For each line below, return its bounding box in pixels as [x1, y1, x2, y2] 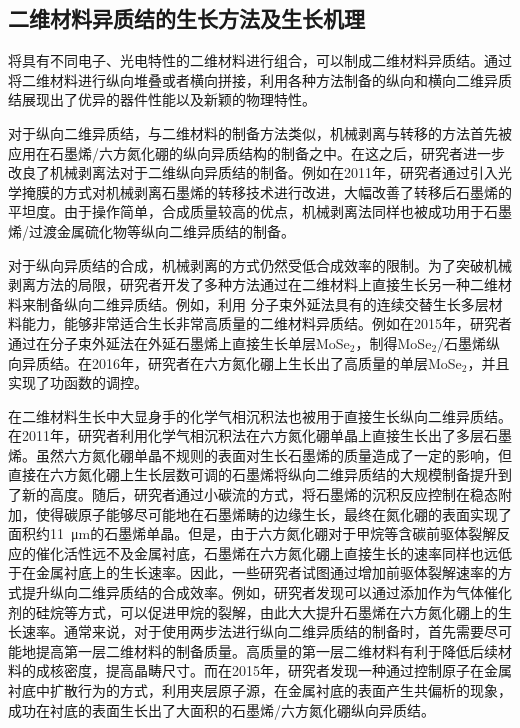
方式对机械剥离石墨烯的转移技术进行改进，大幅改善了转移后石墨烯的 [63, 181, 512, 202]
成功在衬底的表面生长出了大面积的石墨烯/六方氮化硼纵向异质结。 [8, 699, 435, 720]
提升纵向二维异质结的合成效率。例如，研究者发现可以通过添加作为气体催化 [21, 582, 512, 603]
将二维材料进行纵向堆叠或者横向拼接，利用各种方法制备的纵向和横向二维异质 [8, 69, 512, 90]
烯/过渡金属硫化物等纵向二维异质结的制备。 [8, 220, 295, 241]
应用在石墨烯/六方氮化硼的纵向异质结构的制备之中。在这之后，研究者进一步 [8, 142, 505, 163]
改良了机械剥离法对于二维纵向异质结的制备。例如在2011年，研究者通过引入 [8, 162, 498, 183]
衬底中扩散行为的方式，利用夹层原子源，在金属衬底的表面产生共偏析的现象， [8, 680, 512, 701]
